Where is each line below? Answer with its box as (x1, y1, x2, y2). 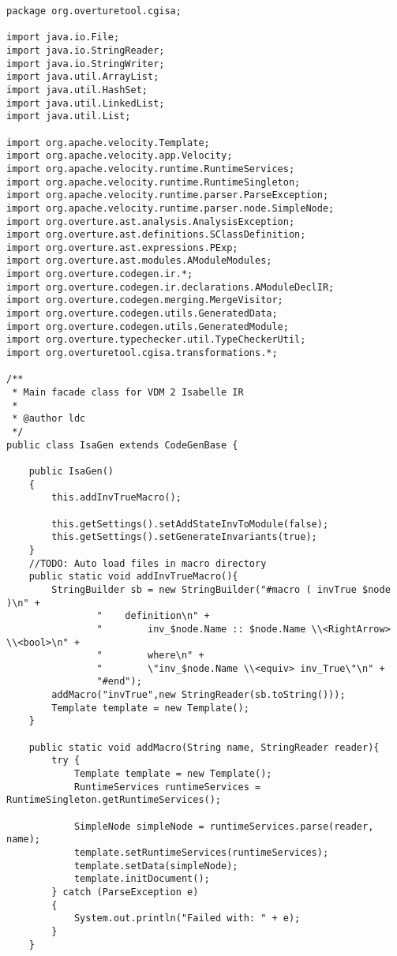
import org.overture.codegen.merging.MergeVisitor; (6, 294, 283, 306)
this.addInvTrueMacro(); (51, 492, 182, 504)
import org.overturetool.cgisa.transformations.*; (6, 347, 278, 359)
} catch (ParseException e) (51, 886, 199, 898)
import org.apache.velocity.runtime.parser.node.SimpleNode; (6, 202, 335, 214)
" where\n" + (96, 650, 204, 662)
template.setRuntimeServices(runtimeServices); (73, 847, 329, 858)
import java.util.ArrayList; (6, 71, 159, 83)
